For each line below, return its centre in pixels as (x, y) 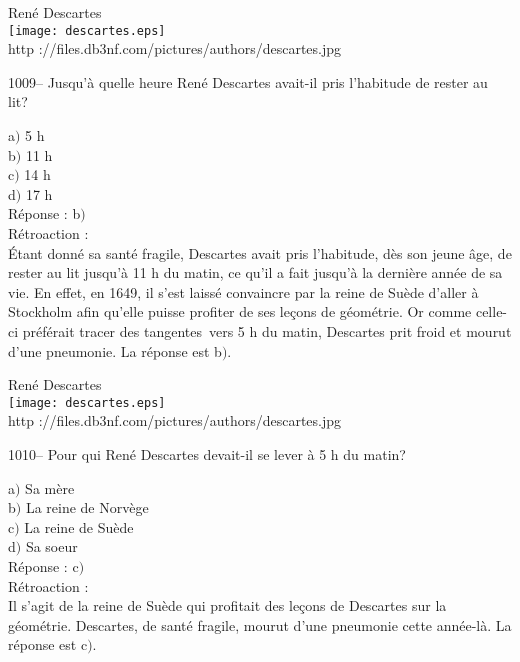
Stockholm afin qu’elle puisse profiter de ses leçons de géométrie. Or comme (240, 311)
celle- (491, 311)
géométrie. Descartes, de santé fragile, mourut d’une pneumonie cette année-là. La (260, 624)
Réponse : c (43, 565)
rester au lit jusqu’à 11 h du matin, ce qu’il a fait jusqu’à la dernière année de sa (255, 272)
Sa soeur (51, 546)
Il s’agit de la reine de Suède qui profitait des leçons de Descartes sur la (227, 605)
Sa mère (50, 487)
